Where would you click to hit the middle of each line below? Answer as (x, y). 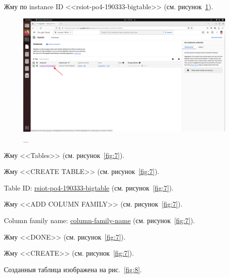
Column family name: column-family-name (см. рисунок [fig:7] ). (99, 220)
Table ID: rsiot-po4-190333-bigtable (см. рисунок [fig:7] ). (89, 187)
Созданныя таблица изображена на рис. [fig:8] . (73, 269)
